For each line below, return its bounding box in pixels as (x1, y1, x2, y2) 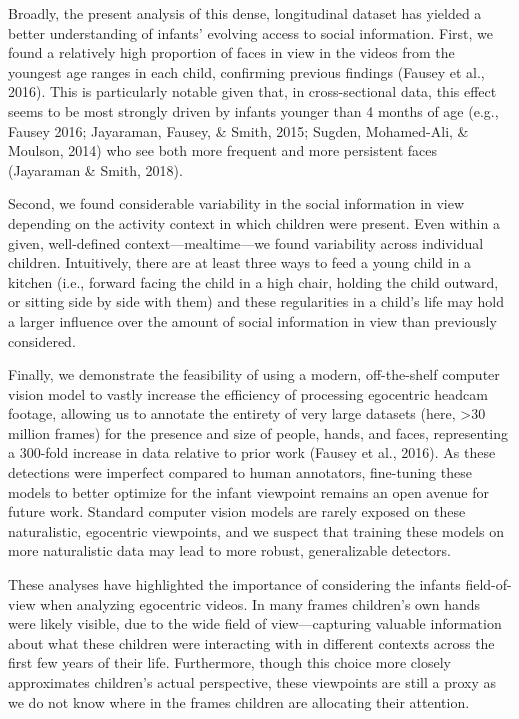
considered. (8, 330, 76, 351)
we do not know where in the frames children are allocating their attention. (8, 691, 470, 712)
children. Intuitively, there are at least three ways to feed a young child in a (8, 252, 472, 273)
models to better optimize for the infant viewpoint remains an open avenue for (8, 481, 489, 502)
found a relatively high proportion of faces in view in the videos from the (8, 42, 455, 63)
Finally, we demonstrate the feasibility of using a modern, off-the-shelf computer (8, 364, 500, 385)
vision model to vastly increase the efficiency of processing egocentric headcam (8, 383, 488, 404)
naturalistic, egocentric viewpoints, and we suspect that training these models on (8, 520, 505, 541)
